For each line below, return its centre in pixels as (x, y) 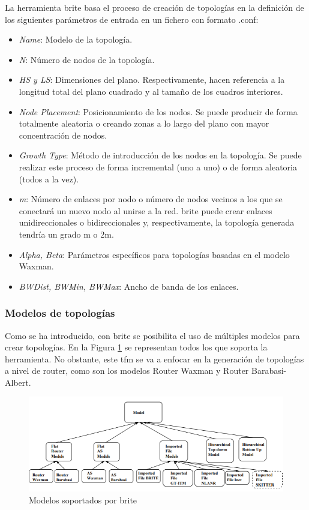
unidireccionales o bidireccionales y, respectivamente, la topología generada (157, 222)
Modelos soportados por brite (83, 499)
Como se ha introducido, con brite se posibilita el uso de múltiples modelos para (152, 335)
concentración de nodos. (63, 135)
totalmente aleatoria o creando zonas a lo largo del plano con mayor (144, 123)
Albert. (18, 382)
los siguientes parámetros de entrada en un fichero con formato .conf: (132, 19)
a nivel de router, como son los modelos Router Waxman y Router (127, 370)
